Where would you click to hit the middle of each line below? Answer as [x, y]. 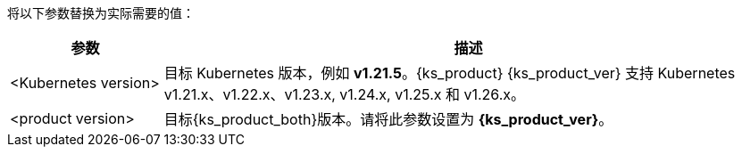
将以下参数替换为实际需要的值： [101, 13]
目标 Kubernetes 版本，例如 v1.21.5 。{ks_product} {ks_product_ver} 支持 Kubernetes [450, 73]
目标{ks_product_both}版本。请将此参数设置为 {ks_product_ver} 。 [388, 119]
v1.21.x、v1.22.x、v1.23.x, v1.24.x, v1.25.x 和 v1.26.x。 [345, 94]
